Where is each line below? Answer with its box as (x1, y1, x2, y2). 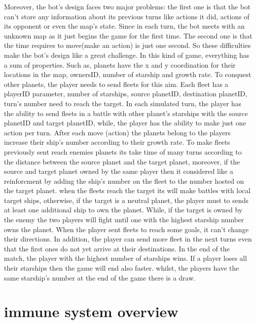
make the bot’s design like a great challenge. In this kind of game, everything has (4, 49, 250, 60)
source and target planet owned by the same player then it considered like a (4, 166, 233, 176)
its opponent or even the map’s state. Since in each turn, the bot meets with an (4, 21, 245, 31)
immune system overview (4, 301, 179, 322)
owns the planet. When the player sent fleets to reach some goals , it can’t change (4, 224, 249, 234)
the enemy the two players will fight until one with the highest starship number (4, 214, 244, 225)
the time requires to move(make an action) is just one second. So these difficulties (4, 40, 251, 50)
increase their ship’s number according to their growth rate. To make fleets (4, 137, 230, 147)
